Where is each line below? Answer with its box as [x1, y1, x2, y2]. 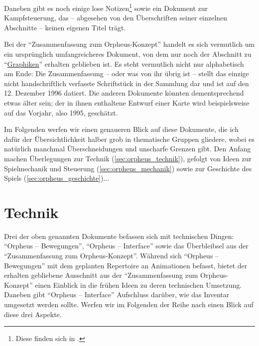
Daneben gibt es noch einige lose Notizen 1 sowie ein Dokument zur [4, 1, 208, 13]
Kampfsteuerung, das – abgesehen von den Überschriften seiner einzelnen [4, 12, 228, 23]
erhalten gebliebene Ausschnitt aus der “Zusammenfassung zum [4, 270, 198, 280]
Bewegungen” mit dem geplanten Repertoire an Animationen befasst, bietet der [4, 260, 248, 270]
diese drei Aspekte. [4, 309, 62, 319]
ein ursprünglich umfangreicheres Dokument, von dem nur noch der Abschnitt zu [4, 49, 252, 59]
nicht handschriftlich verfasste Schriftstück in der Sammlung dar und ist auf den [4, 78, 249, 88]
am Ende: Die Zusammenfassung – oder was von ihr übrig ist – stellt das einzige [4, 68, 249, 79]
